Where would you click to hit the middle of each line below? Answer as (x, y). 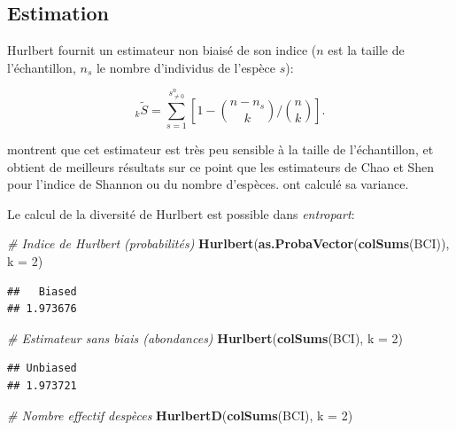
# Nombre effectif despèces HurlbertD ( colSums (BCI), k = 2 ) (180, 415)
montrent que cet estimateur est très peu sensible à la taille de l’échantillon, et (220, 149)
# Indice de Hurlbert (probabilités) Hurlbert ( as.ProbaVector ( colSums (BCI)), (228, 243)
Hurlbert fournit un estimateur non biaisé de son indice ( (162, 50)
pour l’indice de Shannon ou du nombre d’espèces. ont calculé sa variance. (208, 184)
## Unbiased (42, 368)
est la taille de (366, 50)
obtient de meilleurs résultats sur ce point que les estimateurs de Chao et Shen (221, 166)
